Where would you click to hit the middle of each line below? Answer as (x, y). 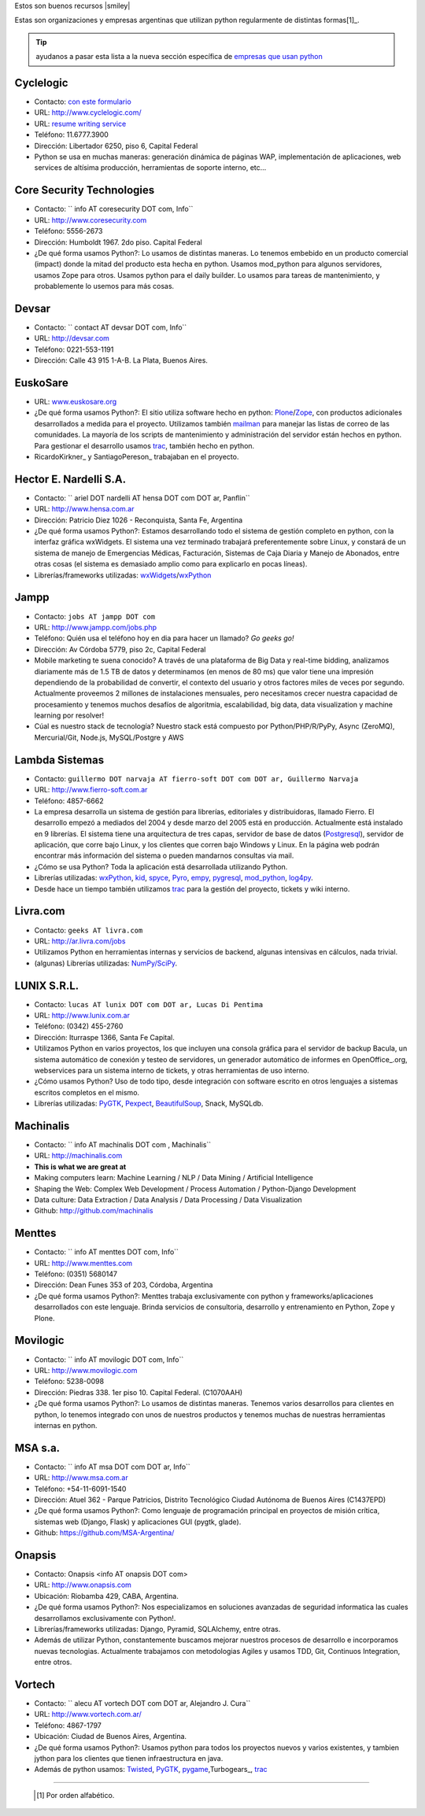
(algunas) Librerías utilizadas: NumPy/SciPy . (106, 963)
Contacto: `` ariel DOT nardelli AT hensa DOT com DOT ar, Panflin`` (142, 498)
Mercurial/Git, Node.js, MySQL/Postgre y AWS (109, 737)
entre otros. (53, 1662)
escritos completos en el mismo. (87, 1092)
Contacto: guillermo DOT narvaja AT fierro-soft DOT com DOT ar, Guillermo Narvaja (196, 778)
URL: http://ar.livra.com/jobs (80, 941)
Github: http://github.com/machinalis (94, 1211)
